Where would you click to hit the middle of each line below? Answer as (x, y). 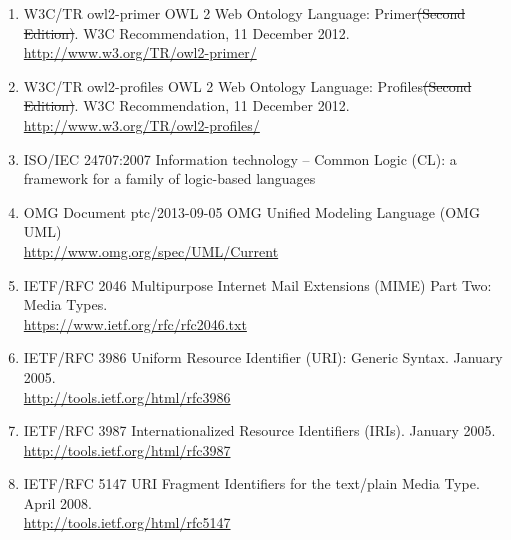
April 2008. (57, 502)
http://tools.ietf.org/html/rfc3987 (127, 449)
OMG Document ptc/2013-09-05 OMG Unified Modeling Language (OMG (251, 211)
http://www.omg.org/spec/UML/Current (151, 250)
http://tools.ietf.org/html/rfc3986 (127, 396)
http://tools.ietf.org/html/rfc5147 (127, 522)
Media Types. (65, 304)
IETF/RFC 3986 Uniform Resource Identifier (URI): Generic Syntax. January (263, 357)
